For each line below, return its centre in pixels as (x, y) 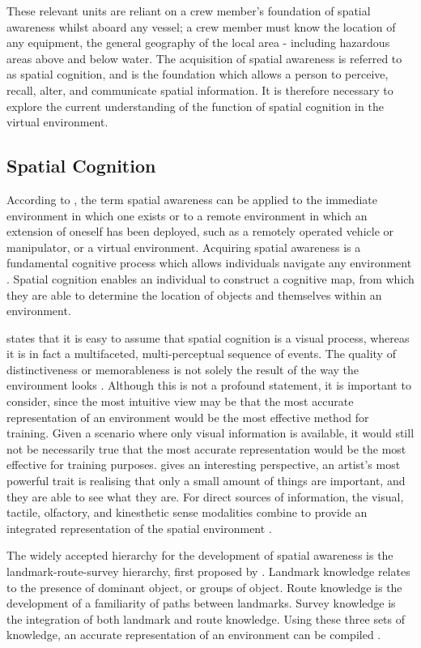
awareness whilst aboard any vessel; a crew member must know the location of (201, 26)
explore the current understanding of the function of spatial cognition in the (195, 106)
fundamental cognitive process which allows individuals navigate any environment (209, 263)
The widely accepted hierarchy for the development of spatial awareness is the (200, 555)
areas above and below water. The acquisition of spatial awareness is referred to (204, 58)
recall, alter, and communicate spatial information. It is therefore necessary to (200, 90)
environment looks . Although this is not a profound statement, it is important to (209, 385)
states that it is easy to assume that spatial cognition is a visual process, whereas (208, 337)
